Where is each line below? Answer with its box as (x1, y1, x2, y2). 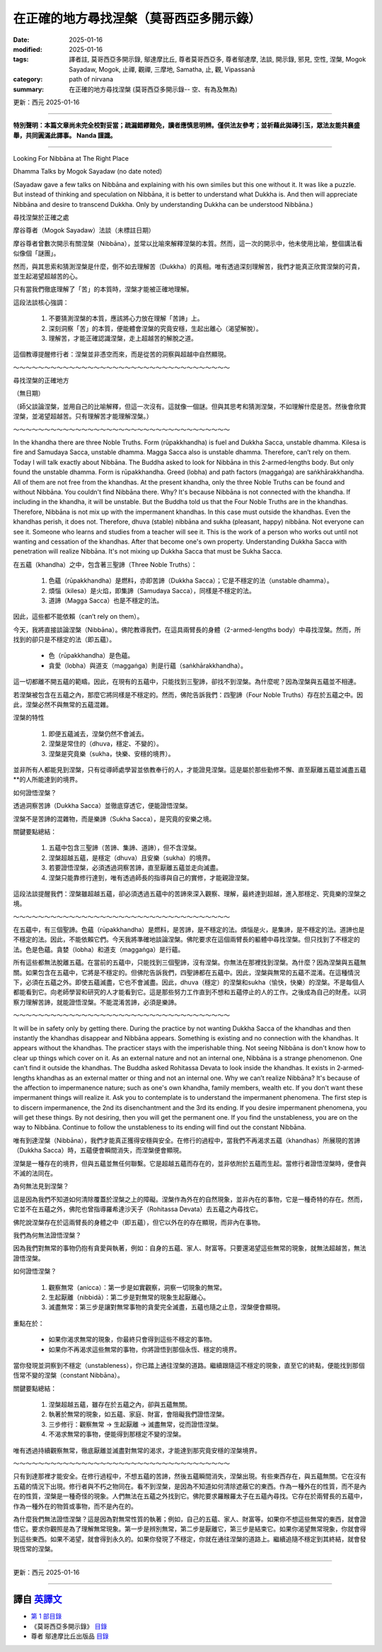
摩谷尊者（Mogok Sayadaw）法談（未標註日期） (13, 226, 155, 235)
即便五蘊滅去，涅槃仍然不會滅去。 (48, 729, 148, 738)
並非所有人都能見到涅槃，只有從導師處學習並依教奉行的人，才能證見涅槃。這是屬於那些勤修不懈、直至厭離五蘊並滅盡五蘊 (13, 765, 366, 774)
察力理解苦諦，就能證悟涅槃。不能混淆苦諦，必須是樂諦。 (13, 998, 180, 1006)
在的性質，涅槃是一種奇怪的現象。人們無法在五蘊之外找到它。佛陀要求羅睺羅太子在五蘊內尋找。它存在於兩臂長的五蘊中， (13, 1492, 366, 1500)
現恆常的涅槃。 (13, 1545, 57, 1553)
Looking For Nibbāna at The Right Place (13, 154, 129, 163)
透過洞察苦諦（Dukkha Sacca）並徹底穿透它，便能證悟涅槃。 (13, 802, 192, 810)
